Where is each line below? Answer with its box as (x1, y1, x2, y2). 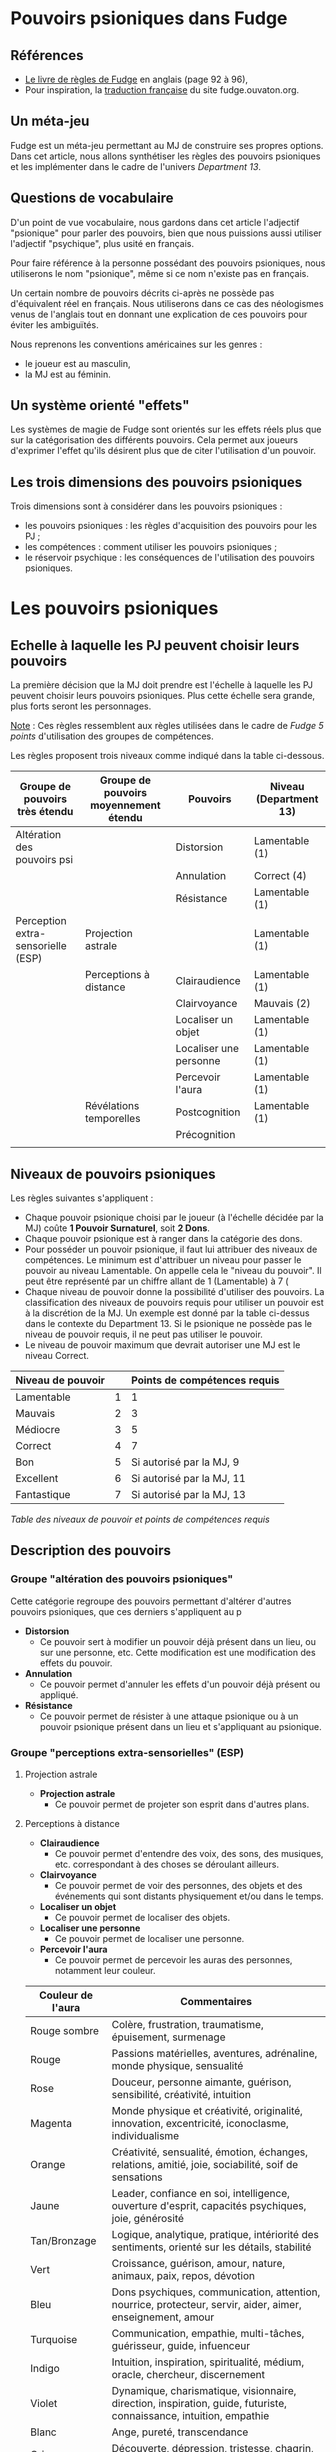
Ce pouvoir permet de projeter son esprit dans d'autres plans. (54, 1798, 310, 1811)
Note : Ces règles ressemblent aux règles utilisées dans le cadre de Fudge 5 (10, 720, 325, 732)
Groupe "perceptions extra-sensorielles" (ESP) (10, 1745, 245, 1759)
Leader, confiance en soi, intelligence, (111, 2187, 290, 2201)
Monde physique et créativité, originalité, (111, 2104, 303, 2118)
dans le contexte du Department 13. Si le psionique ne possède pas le (24, 1318, 313, 1330)
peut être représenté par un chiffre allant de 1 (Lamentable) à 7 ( (24, 1275, 289, 1287)
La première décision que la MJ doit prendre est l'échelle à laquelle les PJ (10, 679, 313, 691)
